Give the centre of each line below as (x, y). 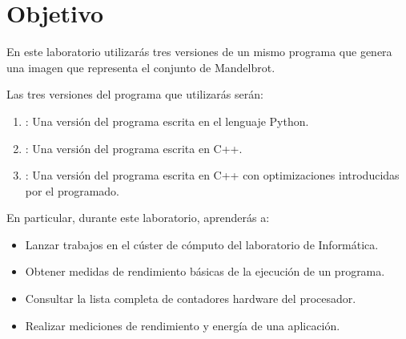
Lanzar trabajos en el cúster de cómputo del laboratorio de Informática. (202, 244)
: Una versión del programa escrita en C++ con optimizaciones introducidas (212, 175)
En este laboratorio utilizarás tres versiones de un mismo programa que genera (199, 52)
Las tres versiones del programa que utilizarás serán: (135, 94)
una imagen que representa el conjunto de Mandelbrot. (141, 67)
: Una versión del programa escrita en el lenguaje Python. (167, 121)
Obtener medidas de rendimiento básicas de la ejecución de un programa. (205, 271)
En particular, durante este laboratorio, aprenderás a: (138, 218)
